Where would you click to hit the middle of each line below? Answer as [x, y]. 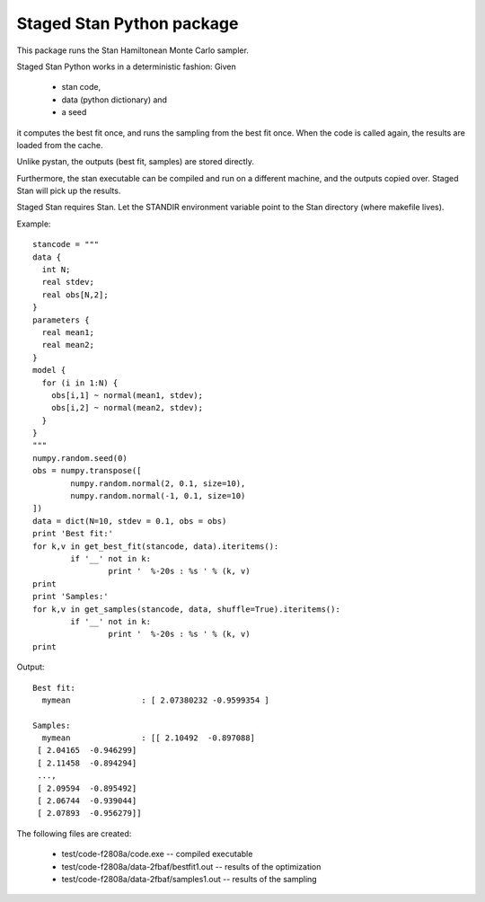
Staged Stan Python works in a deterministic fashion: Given [127, 66]
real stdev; [68, 282]
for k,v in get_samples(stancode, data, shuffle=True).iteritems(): [186, 609]
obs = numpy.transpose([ [87, 471]
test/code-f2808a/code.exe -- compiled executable [157, 854]
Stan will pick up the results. [69, 191]
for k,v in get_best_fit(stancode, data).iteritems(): [156, 546]
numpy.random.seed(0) [80, 458]
